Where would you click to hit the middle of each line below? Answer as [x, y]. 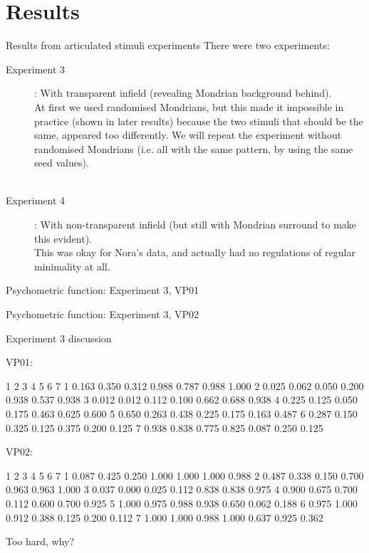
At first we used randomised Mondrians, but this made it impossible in [189, 106]
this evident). [63, 238]
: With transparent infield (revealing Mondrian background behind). [183, 93]
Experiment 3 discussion [59, 338]
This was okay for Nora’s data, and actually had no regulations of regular [195, 252]
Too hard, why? [40, 541]
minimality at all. [72, 266]
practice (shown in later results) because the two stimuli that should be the [199, 121]
